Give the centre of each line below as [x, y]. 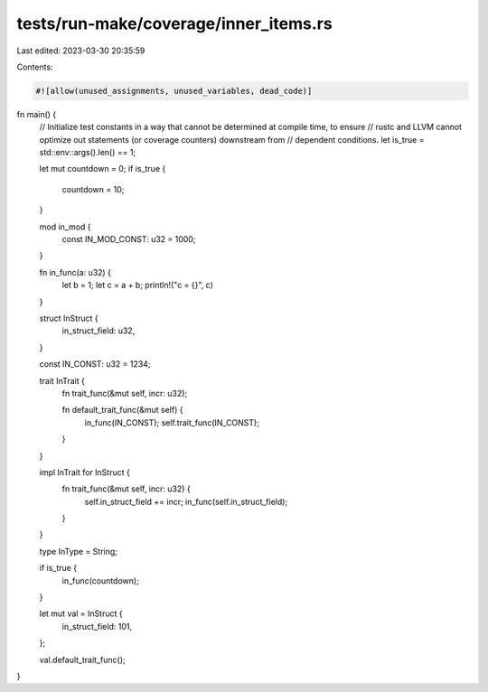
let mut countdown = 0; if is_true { [103, 169]
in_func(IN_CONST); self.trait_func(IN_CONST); [172, 422]
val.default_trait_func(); [82, 659]
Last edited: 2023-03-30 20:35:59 [81, 51]
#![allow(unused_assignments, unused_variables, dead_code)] [174, 91]
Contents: [35, 67]
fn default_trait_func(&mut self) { [122, 410]
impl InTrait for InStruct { [84, 472]
